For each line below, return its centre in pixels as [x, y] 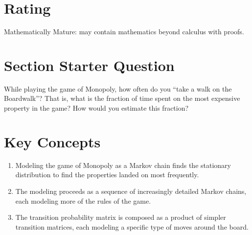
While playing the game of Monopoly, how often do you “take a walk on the [118, 88]
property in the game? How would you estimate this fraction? [96, 108]
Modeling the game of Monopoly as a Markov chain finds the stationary [123, 165]
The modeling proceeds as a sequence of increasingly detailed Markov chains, [131, 191]
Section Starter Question [89, 65]
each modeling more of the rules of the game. [83, 200]
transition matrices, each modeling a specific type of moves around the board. [132, 226]
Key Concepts [52, 141]
